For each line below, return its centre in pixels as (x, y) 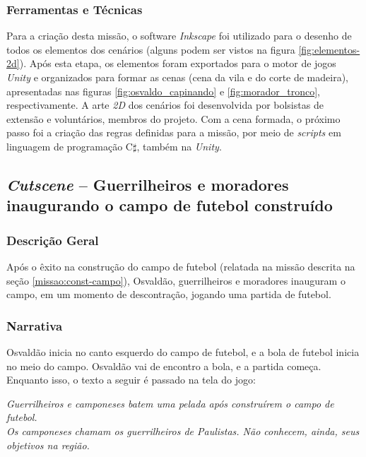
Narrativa (35, 325)
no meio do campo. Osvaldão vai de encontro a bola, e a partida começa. (164, 366)
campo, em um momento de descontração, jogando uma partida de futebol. (169, 294)
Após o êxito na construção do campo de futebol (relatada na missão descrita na (181, 266)
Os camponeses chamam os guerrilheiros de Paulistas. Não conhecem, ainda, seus (183, 431)
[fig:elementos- (329, 49)
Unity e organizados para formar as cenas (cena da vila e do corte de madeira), (178, 77)
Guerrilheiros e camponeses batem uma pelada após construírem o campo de (170, 403)
